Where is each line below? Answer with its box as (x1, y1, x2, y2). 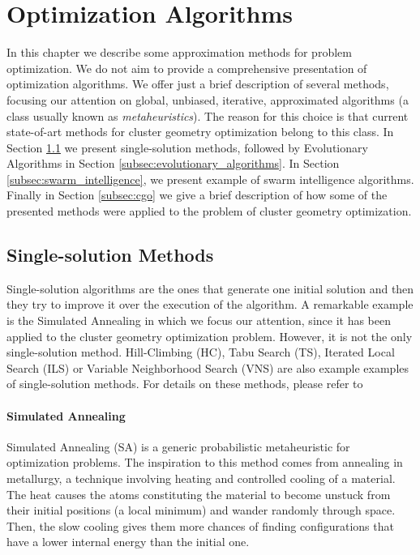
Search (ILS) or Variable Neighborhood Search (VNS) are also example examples (6, 359, 409, 376)
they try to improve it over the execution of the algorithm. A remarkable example (6, 296, 414, 313)
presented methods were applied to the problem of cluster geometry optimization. (6, 203, 412, 220)
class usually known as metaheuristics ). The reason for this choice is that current (6, 107, 409, 124)
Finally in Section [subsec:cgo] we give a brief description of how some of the (6, 186, 388, 203)
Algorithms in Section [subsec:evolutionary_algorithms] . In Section (6, 155, 340, 172)
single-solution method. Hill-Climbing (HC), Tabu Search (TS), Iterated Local (6, 344, 395, 361)
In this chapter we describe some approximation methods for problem (6, 44, 352, 61)
